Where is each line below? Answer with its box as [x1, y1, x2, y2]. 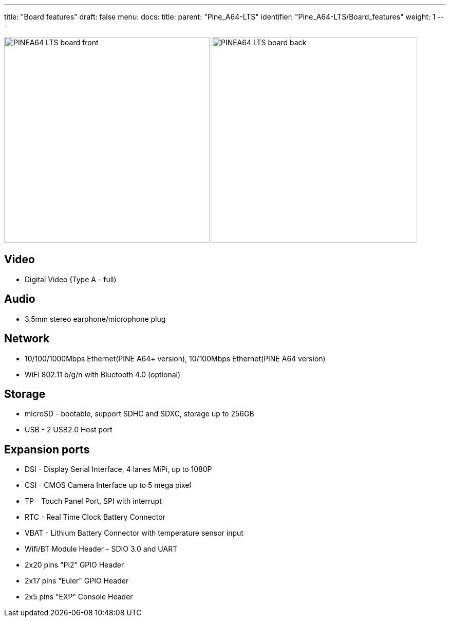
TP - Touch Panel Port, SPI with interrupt [25, 497, 162, 506]
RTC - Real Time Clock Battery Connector [25, 513, 165, 522]
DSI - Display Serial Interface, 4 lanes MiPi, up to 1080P [25, 465, 212, 474]
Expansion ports [4, 443, 90, 456]
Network [4, 332, 50, 345]
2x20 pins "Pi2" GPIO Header [25, 560, 124, 570]
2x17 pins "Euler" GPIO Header [25, 576, 129, 586]
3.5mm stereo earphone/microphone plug [25, 314, 166, 323]
